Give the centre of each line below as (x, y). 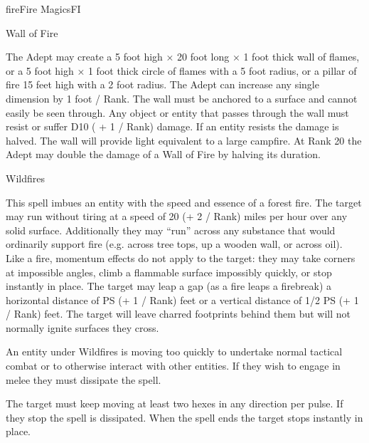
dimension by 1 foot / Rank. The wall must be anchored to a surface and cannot (182, 98)
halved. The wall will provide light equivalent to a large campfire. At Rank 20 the (184, 140)
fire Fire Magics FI (43, 9)
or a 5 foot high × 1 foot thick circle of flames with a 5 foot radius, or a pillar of (181, 70)
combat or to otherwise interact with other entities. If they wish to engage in (173, 366)
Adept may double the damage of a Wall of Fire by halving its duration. (163, 154)
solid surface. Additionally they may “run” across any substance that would (171, 230)
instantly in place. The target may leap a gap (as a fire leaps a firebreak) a (169, 286)
